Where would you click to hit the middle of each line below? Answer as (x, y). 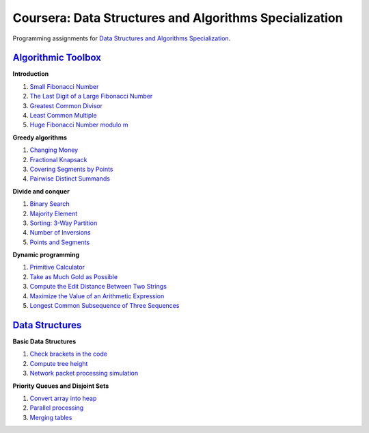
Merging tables (51, 417)
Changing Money (54, 150)
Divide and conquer (41, 191)
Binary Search (50, 204)
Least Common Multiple (63, 116)
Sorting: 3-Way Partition (64, 223)
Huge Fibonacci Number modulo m (79, 125)
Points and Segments (60, 242)
